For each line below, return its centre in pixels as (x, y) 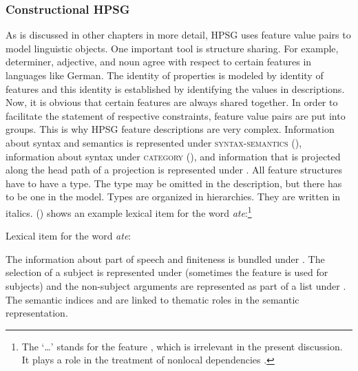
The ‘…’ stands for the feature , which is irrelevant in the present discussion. (182, 346)
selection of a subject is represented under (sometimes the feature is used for (167, 272)
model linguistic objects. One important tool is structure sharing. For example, (172, 48)
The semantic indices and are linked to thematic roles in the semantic (152, 299)
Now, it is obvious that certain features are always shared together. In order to (172, 102)
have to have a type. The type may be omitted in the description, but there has (174, 183)
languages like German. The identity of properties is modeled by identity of (165, 75)
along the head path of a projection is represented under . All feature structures (174, 170)
